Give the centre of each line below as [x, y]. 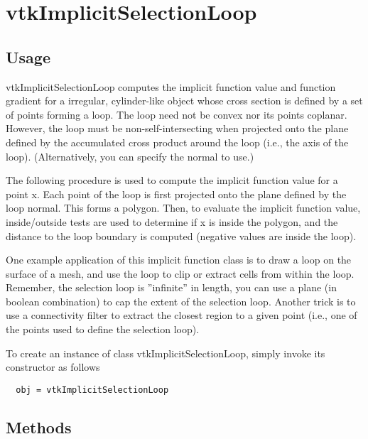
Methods [39, 427]
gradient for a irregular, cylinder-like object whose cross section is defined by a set [184, 101]
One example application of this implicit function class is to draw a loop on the [179, 260]
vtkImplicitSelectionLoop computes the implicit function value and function [171, 86]
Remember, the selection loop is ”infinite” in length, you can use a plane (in [171, 287]
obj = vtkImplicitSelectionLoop [92, 390]
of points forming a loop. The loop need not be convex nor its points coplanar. [177, 114]
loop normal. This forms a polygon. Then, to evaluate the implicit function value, [183, 208]
